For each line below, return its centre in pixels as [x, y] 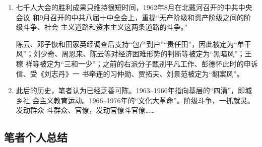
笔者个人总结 [36, 137]
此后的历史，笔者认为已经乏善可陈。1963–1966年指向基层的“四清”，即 [130, 90]
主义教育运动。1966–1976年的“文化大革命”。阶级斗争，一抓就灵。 [147, 100]
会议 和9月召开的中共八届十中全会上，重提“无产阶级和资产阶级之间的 [130, 17]
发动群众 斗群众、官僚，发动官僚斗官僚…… [85, 110]
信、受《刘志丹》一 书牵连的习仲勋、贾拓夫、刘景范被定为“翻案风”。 [130, 73]
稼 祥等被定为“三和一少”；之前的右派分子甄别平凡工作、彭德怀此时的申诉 [137, 63]
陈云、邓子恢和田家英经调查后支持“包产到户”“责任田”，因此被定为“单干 [134, 44]
